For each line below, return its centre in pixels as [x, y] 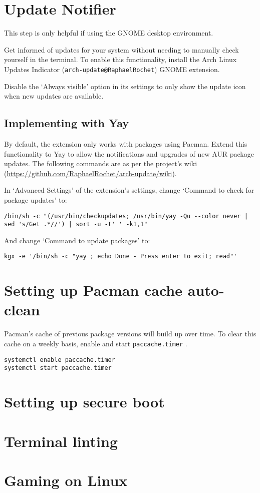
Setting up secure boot [84, 402]
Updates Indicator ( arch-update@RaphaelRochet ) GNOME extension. [112, 69]
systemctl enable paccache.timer [60, 360]
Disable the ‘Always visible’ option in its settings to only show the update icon [125, 86]
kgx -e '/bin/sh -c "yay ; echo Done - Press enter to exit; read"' [121, 257]
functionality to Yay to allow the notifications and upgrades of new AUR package [129, 153]
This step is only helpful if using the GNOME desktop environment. [109, 33]
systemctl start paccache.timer [58, 368]
